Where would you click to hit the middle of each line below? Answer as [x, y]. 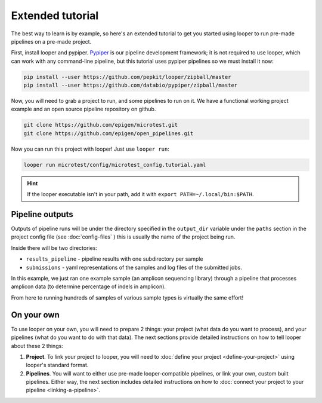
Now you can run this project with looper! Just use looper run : [90, 149]
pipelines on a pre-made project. [51, 41]
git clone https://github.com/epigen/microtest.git [101, 125]
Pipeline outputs [42, 214]
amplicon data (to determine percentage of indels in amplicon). [89, 286]
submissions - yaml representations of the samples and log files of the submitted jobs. [134, 267]
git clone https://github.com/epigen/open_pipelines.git [109, 133]
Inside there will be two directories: [54, 248]
